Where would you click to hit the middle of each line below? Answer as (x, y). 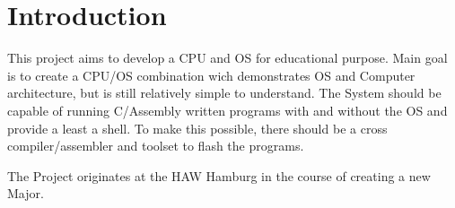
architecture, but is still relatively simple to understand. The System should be (224, 93)
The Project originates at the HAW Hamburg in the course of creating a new (219, 175)
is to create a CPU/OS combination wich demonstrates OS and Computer (211, 75)
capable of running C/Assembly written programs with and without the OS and (227, 110)
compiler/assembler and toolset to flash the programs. (156, 146)
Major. (26, 193)
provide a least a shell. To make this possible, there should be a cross (197, 128)
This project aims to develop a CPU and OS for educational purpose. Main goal (227, 58)
